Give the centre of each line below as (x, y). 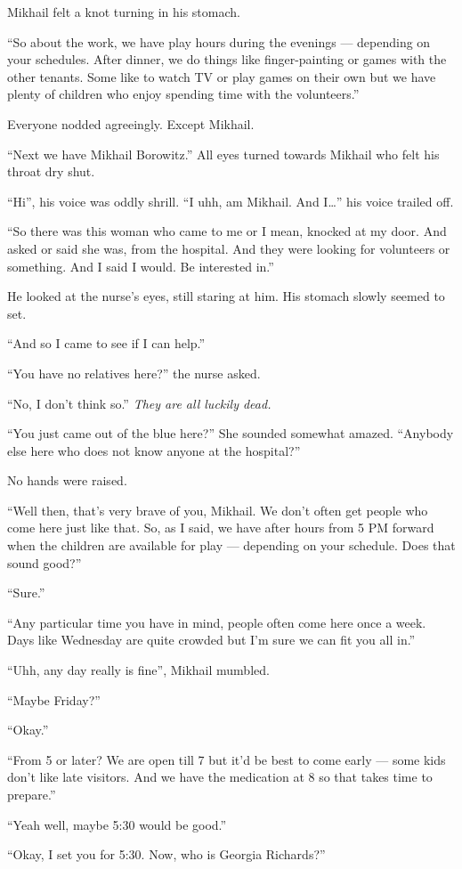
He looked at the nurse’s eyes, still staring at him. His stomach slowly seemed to (226, 296)
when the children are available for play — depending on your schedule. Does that (231, 545)
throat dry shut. (51, 171)
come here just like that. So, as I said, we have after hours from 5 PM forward (221, 528)
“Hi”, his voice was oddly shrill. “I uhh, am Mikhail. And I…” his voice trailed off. (231, 201)
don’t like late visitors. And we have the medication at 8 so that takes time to (220, 777)
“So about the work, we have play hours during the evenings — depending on (219, 41)
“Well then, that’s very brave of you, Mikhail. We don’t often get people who (218, 510)
